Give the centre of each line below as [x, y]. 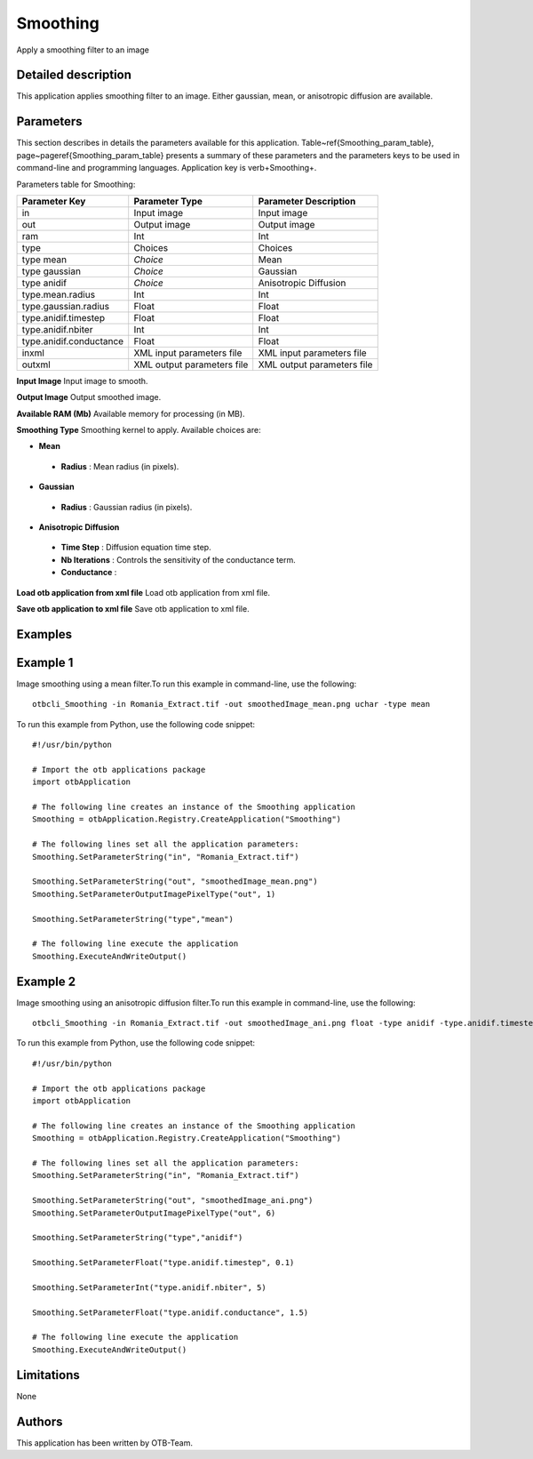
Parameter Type [168, 201]
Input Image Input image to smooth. [82, 381]
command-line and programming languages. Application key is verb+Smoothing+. [167, 168]
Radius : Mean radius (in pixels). [120, 466]
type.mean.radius [59, 294]
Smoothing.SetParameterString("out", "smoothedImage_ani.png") [173, 1201]
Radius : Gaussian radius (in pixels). [127, 507]
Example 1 [45, 662]
